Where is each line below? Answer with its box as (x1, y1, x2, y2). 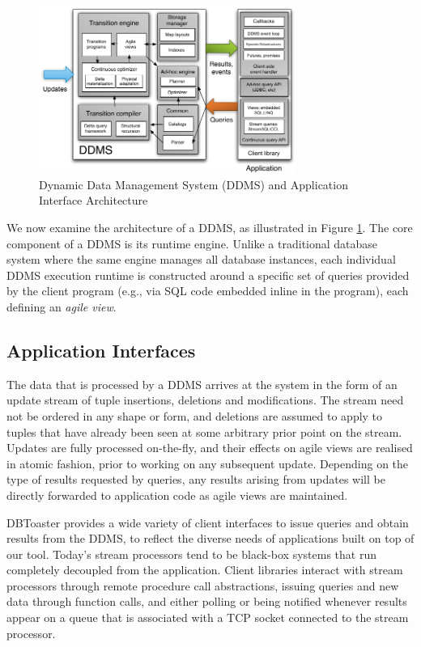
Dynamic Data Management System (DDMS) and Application (39, 175, 348, 192)
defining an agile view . (6, 298, 117, 315)
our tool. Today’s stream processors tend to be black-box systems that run (6, 545, 376, 562)
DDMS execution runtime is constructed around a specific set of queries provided (6, 266, 410, 283)
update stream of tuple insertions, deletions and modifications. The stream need (6, 391, 404, 408)
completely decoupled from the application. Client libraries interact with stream (6, 561, 403, 578)
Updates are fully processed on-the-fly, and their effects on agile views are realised (6, 439, 413, 456)
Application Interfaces (6, 337, 196, 362)
